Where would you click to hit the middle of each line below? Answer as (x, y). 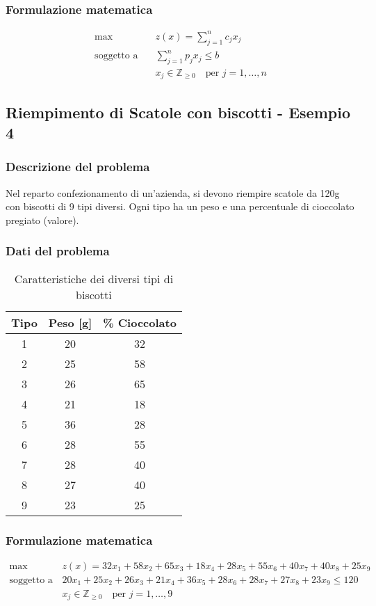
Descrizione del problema (78, 167)
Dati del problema (58, 251)
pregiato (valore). (42, 220)
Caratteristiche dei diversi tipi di (94, 278)
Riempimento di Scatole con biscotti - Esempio (178, 112)
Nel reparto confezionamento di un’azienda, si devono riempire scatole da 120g (173, 192)
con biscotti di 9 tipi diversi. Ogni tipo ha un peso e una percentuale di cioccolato (180, 206)
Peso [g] (70, 322)
